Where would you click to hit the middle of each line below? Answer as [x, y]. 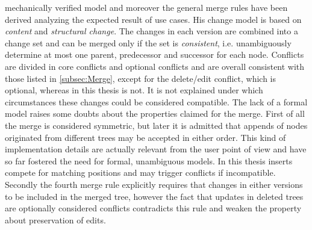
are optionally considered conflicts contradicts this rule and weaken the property [153, 208]
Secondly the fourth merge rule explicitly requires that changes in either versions [154, 184]
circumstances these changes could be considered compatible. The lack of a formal [156, 101]
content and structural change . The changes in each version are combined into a [151, 31]
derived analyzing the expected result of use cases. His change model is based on [153, 19]
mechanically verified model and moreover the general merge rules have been [146, 7]
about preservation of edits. [55, 219]
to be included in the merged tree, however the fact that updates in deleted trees [154, 196]
